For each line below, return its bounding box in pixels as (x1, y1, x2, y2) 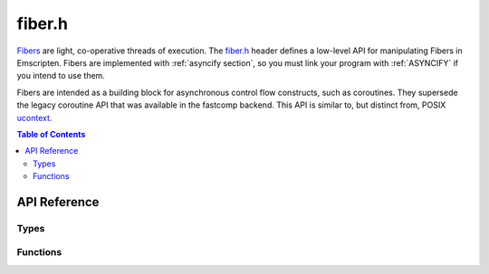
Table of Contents (16, 128, 86, 139)
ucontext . (16, 112, 53, 123)
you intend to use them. (16, 71, 106, 81)
